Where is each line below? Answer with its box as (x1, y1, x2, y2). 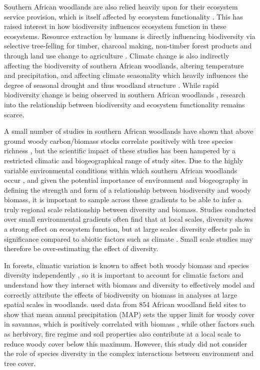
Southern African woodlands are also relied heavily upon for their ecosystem (4, 1, 238, 11)
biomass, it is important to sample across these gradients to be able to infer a (4, 194, 241, 205)
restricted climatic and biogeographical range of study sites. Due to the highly (4, 155, 243, 165)
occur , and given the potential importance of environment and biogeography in (4, 175, 248, 185)
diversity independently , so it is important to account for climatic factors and (4, 270, 243, 280)
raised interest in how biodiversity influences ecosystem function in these (4, 21, 226, 31)
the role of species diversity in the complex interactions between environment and (4, 348, 253, 359)
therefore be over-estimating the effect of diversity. (4, 243, 158, 254)
